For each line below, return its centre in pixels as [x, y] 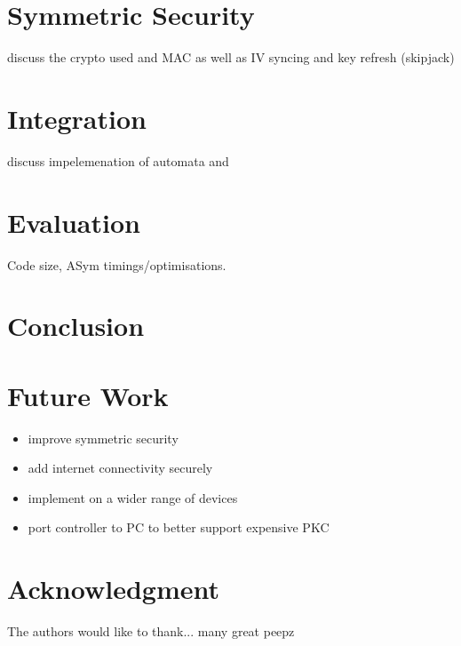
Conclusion [76, 326]
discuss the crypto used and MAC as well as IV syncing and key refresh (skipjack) [231, 57]
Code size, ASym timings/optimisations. [117, 264]
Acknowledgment [113, 589]
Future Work [88, 395]
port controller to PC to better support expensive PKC [179, 527]
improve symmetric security [103, 438]
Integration [77, 118]
